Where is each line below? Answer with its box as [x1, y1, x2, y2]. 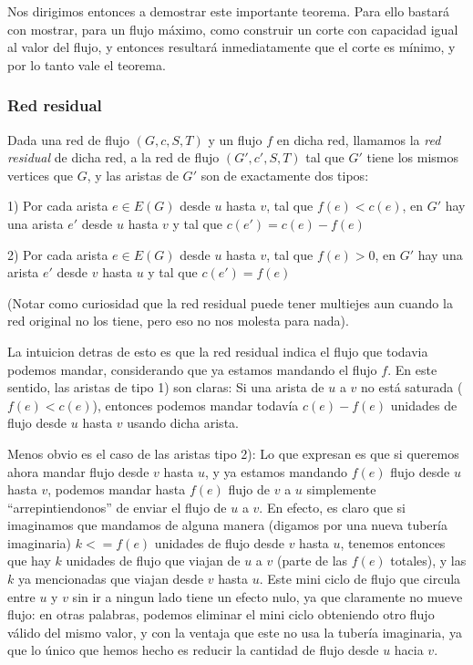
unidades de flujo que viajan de [66, 551, 241, 570]
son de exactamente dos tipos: [201, 165, 369, 184]
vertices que [7, 165, 74, 184]
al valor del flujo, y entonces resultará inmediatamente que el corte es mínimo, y [7, 37, 456, 57]
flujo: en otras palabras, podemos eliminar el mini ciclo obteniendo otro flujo [7, 605, 435, 624]
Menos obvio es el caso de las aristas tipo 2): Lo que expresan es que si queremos [7, 443, 459, 462]
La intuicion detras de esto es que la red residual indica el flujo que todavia [7, 341, 428, 360]
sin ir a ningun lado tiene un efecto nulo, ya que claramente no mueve [72, 587, 463, 606]
